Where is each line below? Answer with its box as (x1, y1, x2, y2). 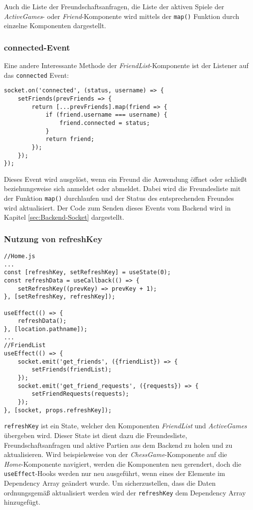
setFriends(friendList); (32, 366, 112, 373)
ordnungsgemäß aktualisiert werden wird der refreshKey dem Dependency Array (4, 487, 246, 497)
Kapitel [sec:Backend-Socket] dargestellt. (4, 212, 124, 222)
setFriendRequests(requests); (32, 390, 129, 398)
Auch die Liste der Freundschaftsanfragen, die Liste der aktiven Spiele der (4, 1, 224, 11)
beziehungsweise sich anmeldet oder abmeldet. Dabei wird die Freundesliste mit (4, 183, 241, 193)
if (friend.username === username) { (45, 111, 168, 119)
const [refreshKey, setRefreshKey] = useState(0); (4, 269, 171, 276)
